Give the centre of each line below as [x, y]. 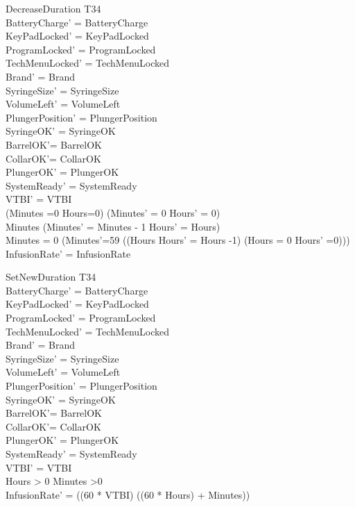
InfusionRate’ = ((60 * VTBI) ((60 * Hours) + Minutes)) [128, 494]
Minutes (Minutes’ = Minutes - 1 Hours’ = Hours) [113, 226]
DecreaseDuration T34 [53, 8]
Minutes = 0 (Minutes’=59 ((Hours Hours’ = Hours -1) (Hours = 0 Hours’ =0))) [178, 240]
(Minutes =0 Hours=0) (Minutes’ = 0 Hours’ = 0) [113, 212]
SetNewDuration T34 [51, 277]
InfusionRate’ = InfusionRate [68, 253]
